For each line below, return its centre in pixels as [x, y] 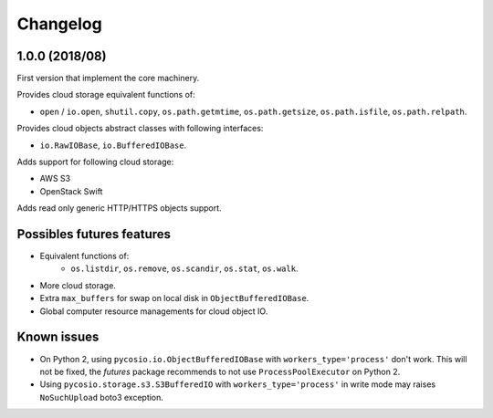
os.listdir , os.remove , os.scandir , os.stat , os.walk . [184, 268]
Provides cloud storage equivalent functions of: [106, 95]
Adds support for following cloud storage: [95, 162]
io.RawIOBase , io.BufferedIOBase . [113, 145]
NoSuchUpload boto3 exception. [102, 397]
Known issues [58, 337]
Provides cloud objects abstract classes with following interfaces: [140, 129]
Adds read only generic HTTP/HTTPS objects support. [120, 208]
